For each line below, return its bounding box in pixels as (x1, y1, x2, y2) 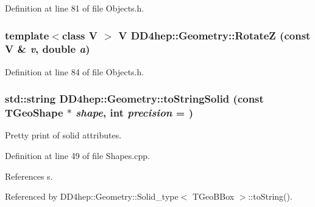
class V (62, 27, 98, 42)
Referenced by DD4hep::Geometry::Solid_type (5, 190, 179, 203)
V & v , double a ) (5, 41, 90, 56)
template (5, 27, 49, 42)
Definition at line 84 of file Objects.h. (5, 65, 144, 78)
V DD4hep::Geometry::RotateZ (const (118, 27, 311, 42)
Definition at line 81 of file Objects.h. (5, 2, 144, 14)
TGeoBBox (193, 190, 235, 203)
